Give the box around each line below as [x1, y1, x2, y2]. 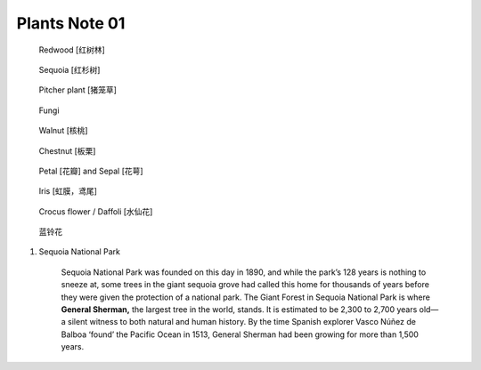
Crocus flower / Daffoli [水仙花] [38, 205, 153, 217]
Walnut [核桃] [38, 125, 88, 136]
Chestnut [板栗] [38, 145, 96, 156]
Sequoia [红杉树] [38, 64, 101, 75]
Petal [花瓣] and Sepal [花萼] [38, 165, 143, 176]
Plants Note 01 [16, 13, 126, 33]
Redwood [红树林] [38, 44, 106, 55]
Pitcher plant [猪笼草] [38, 84, 118, 95]
